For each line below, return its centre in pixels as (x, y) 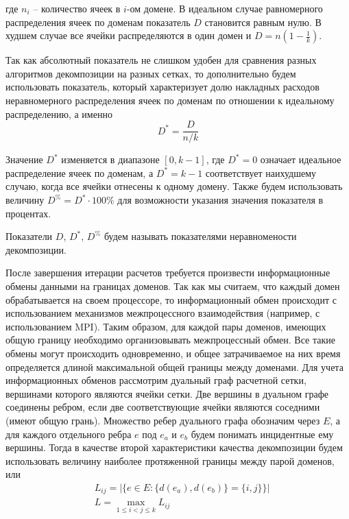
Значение (24, 159)
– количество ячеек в (77, 8)
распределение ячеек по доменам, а (80, 172)
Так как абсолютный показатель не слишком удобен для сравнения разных (161, 60)
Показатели (29, 236)
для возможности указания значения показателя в (220, 200)
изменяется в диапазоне (110, 159)
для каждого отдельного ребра (69, 434)
